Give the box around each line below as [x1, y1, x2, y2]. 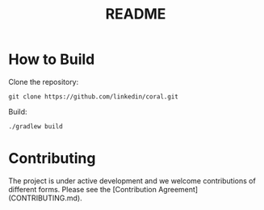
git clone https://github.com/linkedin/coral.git [8, 92, 179, 101]
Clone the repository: [8, 77, 79, 86]
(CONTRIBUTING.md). [8, 193, 82, 203]
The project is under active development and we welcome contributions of [8, 175, 256, 186]
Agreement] [158, 184, 199, 194]
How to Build [8, 50, 95, 69]
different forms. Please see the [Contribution [8, 184, 157, 194]
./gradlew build [8, 122, 63, 130]
